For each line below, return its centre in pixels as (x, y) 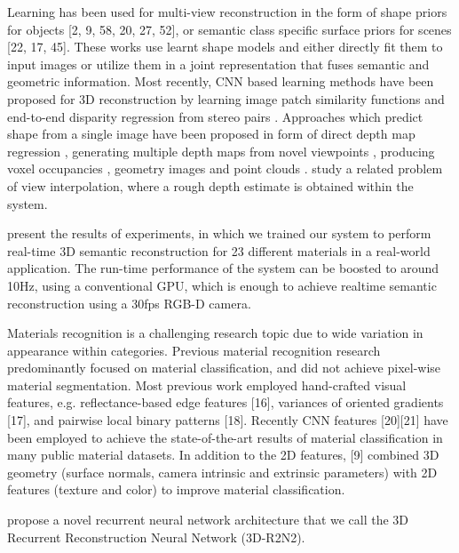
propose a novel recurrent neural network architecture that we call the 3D (208, 520)
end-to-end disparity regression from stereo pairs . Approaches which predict (215, 116)
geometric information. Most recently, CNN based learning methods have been (221, 81)
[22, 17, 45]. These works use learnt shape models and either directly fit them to (225, 47)
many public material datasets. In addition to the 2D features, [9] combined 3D (223, 455)
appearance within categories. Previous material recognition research (194, 350)
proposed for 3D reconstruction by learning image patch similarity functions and (226, 98)
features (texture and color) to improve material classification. (176, 489)
